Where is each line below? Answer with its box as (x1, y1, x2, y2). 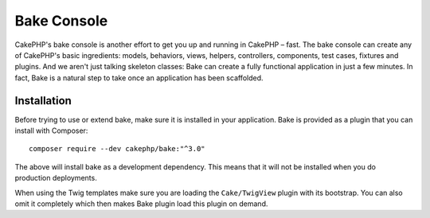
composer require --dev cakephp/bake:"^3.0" (29, 144, 206, 154)
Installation (14, 94, 72, 107)
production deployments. (14, 173, 97, 183)
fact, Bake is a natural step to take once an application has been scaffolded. (14, 72, 264, 83)
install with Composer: (14, 126, 88, 135)
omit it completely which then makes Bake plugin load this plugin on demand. (14, 199, 268, 208)
